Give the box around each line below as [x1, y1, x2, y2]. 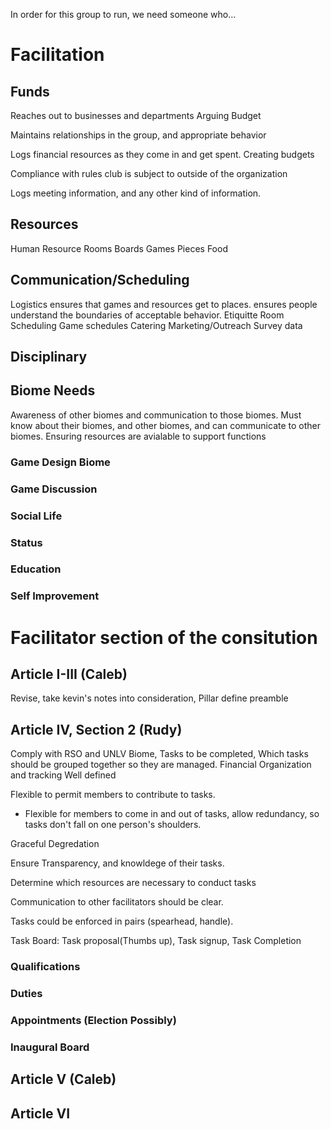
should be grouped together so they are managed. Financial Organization [10, 759, 312, 771]
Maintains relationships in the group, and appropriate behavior [10, 129, 267, 141]
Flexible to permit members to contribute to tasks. [10, 789, 216, 801]
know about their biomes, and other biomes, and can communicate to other [10, 419, 321, 431]
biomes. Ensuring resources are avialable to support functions [10, 430, 267, 442]
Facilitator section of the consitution [10, 626, 318, 649]
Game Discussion [10, 482, 98, 496]
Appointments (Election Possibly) [10, 1013, 177, 1027]
